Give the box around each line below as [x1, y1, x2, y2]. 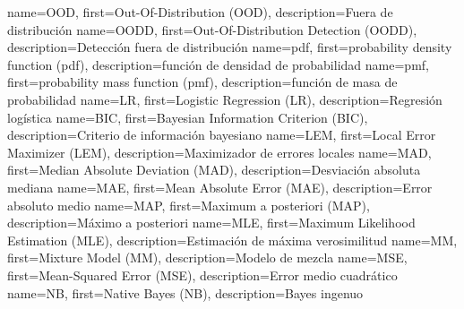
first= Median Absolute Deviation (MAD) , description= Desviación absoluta [7, 160, 421, 179]
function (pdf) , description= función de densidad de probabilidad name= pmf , [7, 55, 429, 73]
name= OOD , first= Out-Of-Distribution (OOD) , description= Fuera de [7, 3, 393, 21]
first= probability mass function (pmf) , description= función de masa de [7, 73, 398, 91]
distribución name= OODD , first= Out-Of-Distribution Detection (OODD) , [7, 20, 417, 39]
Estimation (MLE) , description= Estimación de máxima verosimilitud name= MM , [7, 230, 458, 249]
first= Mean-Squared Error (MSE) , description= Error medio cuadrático [7, 265, 398, 284]
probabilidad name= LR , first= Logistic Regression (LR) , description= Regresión [7, 90, 443, 108]
